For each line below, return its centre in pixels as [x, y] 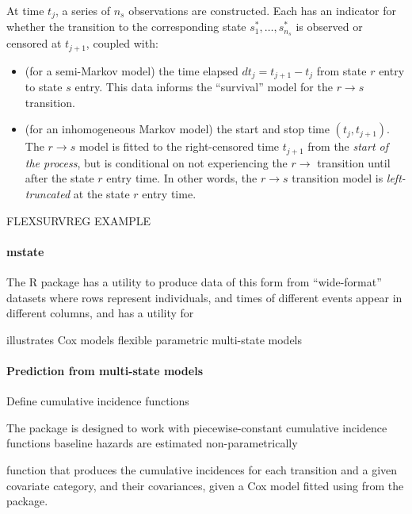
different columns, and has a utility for [100, 313]
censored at [34, 43]
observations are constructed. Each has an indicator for [263, 10]
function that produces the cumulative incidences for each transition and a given [202, 469]
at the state [101, 194]
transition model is [338, 178]
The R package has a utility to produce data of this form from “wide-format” [194, 282]
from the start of [348, 146]
